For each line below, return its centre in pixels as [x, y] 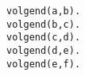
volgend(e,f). [44, 64]
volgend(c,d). [44, 38]
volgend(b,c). [44, 24]
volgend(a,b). [44, 11]
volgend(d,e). [44, 50]
